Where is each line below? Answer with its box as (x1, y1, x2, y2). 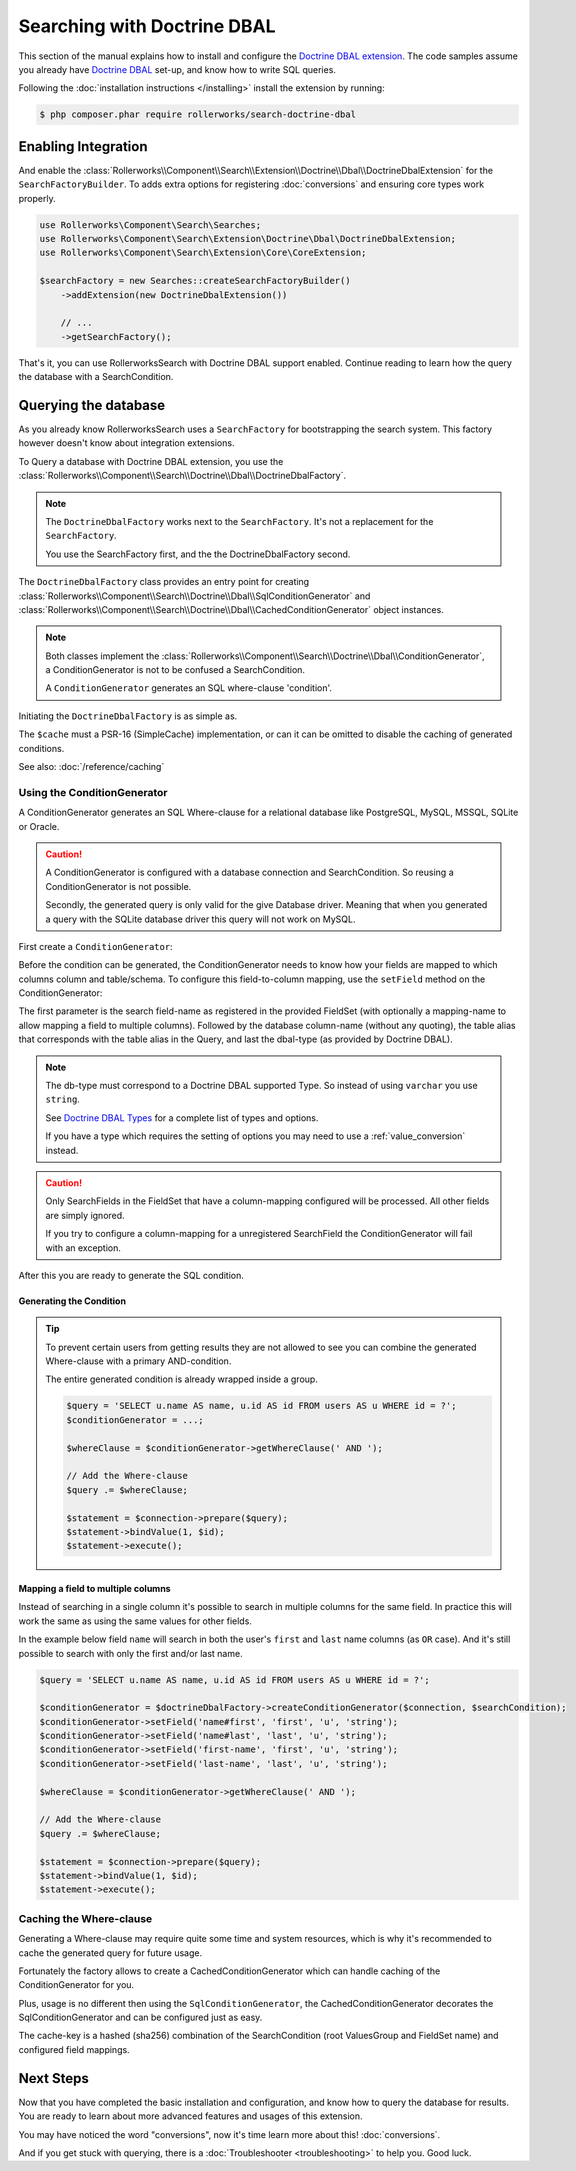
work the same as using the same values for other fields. (18, 1615, 252, 1627)
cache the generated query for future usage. (18, 1946, 203, 1959)
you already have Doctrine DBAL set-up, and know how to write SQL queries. (18, 63, 337, 75)
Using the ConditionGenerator (18, 785, 168, 799)
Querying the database (18, 396, 166, 414)
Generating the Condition (18, 1295, 127, 1307)
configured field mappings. (18, 2043, 130, 2055)
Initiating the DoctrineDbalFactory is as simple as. (18, 710, 238, 722)
